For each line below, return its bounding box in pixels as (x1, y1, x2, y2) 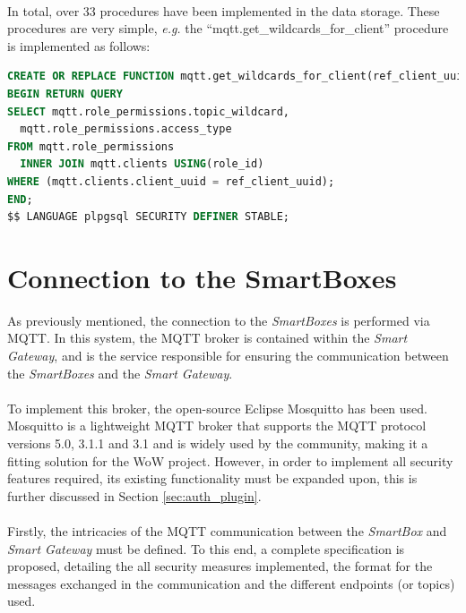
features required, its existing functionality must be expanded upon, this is (7, 469, 418, 488)
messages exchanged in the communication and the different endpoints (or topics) (7, 574, 455, 592)
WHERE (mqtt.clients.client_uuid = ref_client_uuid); (7, 175, 335, 188)
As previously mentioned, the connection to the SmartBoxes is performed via (7, 311, 430, 329)
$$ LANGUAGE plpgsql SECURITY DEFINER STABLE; (7, 210, 290, 224)
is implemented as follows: (7, 36, 151, 55)
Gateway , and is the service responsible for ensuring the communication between (7, 346, 449, 365)
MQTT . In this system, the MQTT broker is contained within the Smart (7, 328, 408, 347)
